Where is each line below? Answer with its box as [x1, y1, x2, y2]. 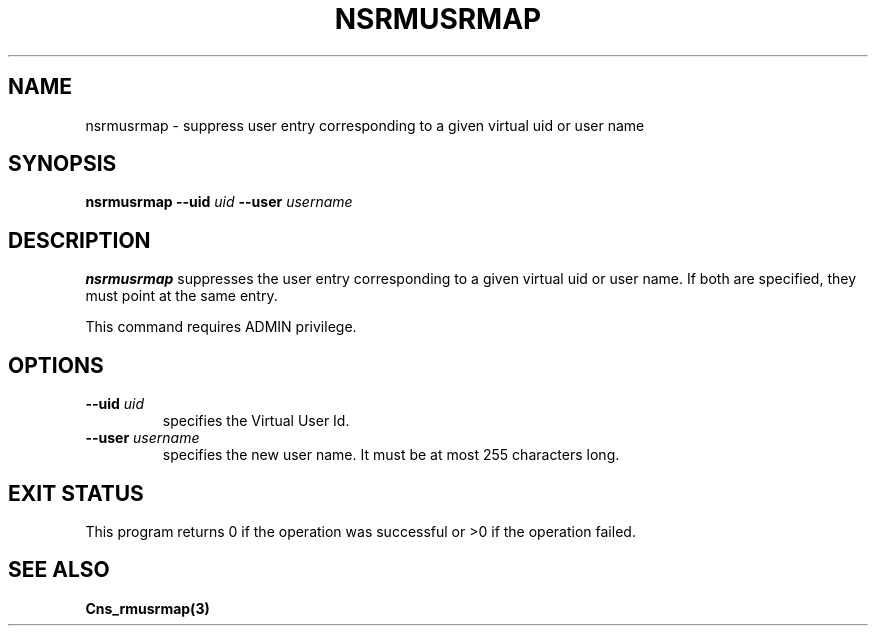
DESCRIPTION [8, 227, 151, 253]
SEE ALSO [8, 557, 110, 583]
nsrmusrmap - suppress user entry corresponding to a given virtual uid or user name [85, 116, 645, 134]
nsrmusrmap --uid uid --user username [85, 193, 353, 211]
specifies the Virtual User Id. [162, 412, 350, 430]
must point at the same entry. [85, 287, 278, 305]
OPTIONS [8, 352, 104, 378]
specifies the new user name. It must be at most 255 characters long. [162, 446, 620, 464]
